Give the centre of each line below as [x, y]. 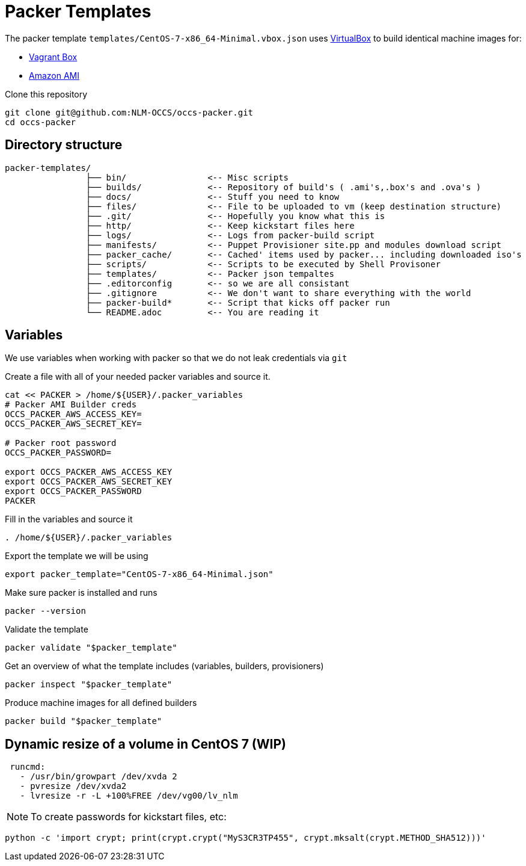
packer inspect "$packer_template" [89, 685]
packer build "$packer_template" [84, 721]
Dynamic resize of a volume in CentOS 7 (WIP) [145, 744]
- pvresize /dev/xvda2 [73, 786]
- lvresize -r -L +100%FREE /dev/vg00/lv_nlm [129, 796]
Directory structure [64, 145]
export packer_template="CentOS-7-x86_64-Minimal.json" [139, 574]
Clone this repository [46, 94]
